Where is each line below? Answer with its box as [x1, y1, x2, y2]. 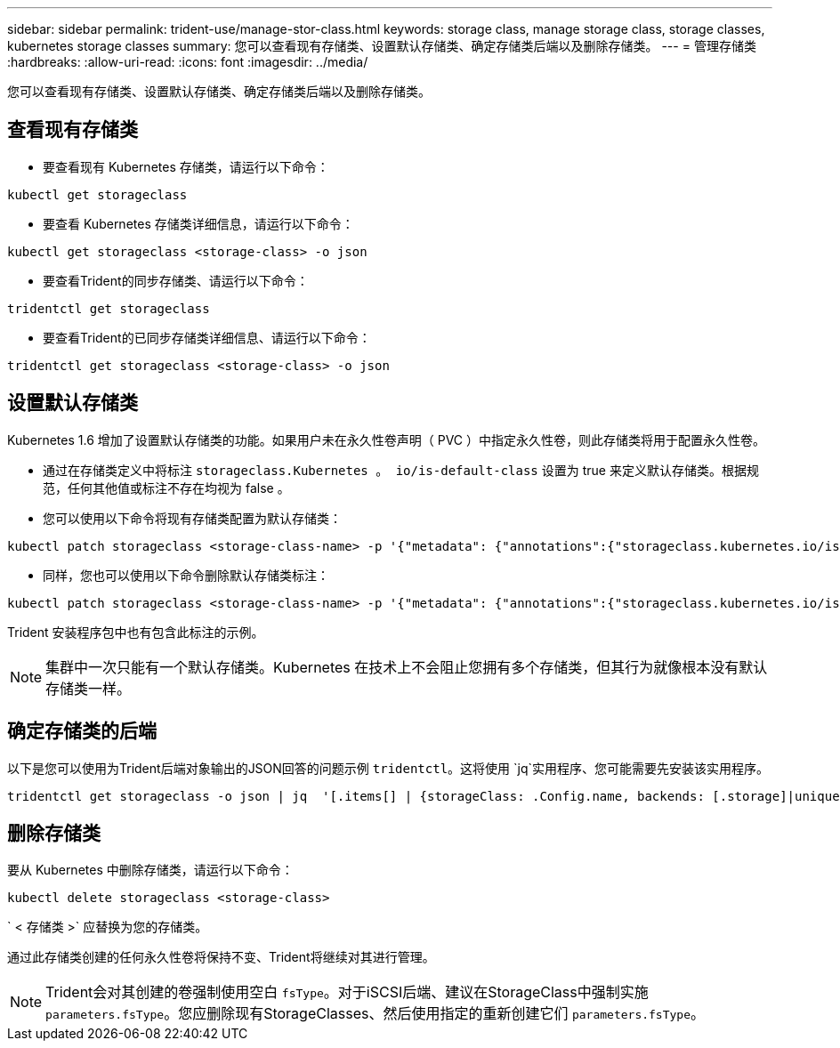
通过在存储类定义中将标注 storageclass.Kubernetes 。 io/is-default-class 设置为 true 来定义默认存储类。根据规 [43, 462, 759, 478]
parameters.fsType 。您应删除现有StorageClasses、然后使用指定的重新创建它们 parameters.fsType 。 [45, 1004, 706, 1023]
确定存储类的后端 [7, 720, 157, 743]
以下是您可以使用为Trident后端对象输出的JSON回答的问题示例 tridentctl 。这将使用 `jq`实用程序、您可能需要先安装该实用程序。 [7, 760, 770, 776]
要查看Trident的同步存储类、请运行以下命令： [43, 272, 309, 288]
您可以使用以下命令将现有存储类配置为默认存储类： [43, 510, 342, 526]
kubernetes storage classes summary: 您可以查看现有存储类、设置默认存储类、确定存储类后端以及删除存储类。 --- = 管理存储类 [7, 38, 756, 53]
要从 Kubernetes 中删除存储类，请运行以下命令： [7, 862, 294, 878]
